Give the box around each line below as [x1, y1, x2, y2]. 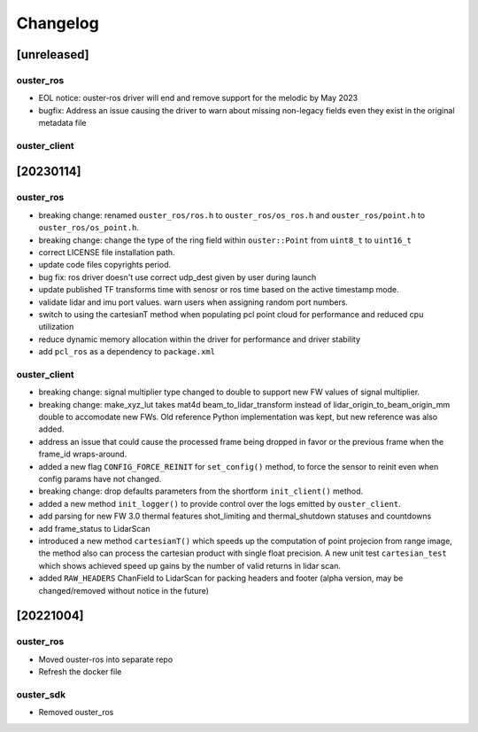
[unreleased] [16, 47, 90, 62]
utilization [38, 322, 74, 332]
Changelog [16, 13, 99, 33]
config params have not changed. [38, 473, 162, 484]
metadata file [38, 118, 87, 128]
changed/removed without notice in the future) [38, 585, 210, 596]
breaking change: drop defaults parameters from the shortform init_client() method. [38, 486, 364, 496]
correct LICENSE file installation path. [38, 246, 176, 257]
